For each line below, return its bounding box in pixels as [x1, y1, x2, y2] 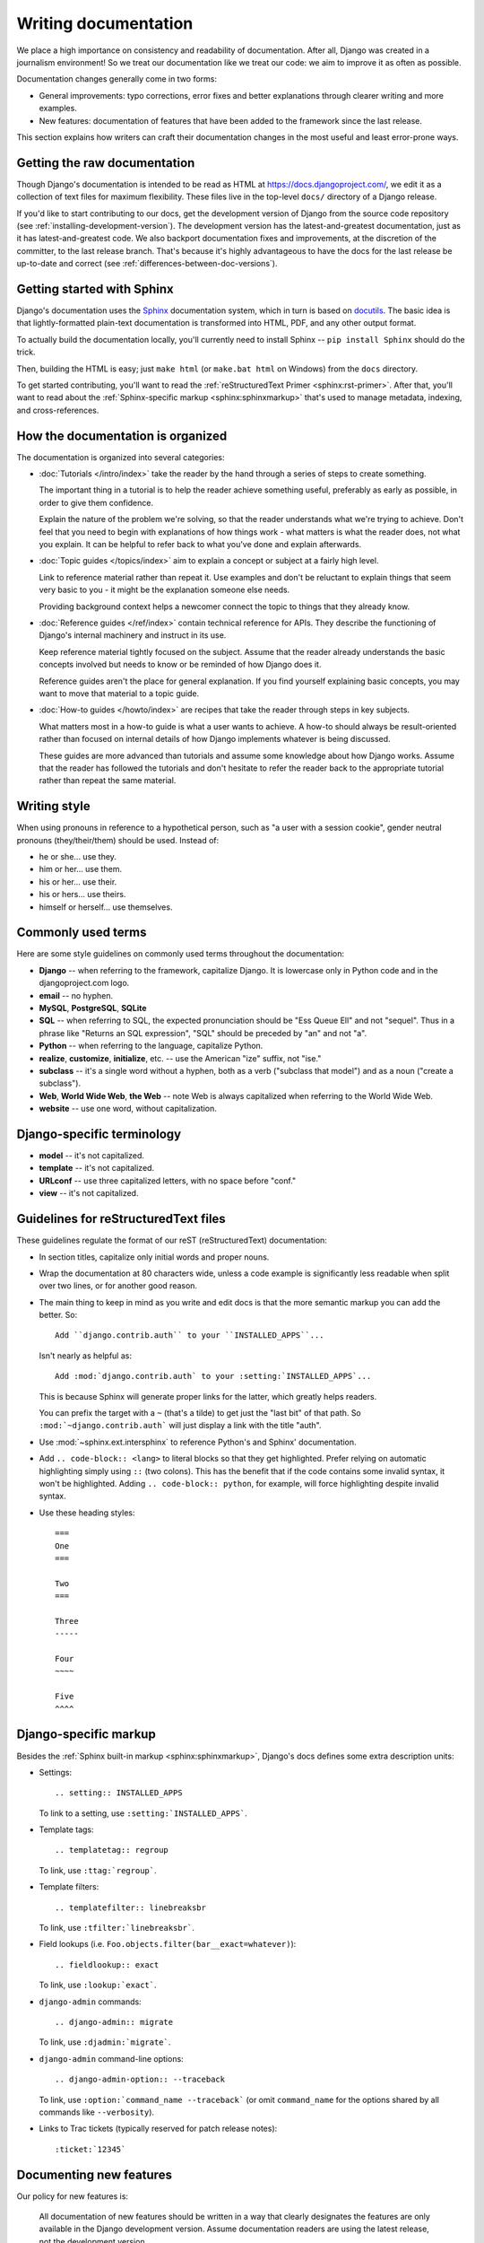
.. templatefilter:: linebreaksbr [55, 1902, 206, 1913]
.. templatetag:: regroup [55, 1845, 169, 1855]
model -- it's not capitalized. [39, 1150, 145, 1161]
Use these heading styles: [39, 1507, 135, 1518]
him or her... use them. [39, 864, 123, 875]
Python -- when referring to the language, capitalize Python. [39, 1041, 264, 1052]
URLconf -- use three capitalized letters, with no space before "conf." [39, 1175, 297, 1186]
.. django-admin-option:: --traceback [55, 2074, 226, 2085]
